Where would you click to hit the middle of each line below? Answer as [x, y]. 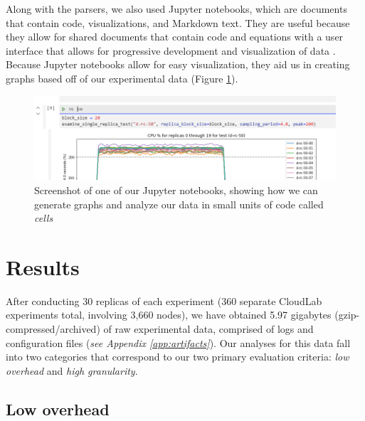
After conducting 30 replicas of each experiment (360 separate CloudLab [164, 300]
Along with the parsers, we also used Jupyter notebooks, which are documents [176, 9]
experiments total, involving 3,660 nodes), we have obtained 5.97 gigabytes [169, 315]
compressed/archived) [53, 329]
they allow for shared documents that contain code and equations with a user [175, 37]
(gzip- [347, 315]
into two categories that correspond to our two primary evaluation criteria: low [178, 357]
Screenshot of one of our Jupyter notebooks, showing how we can [176, 190]
